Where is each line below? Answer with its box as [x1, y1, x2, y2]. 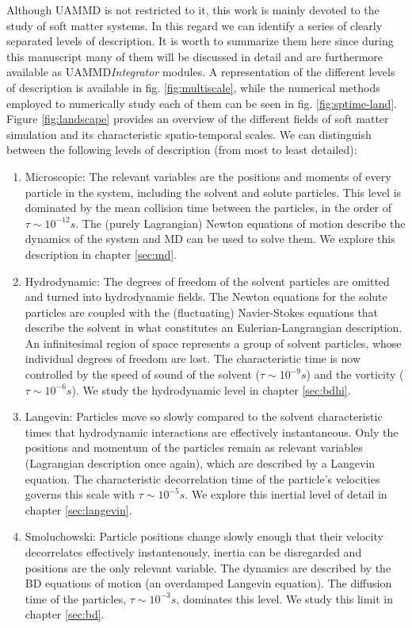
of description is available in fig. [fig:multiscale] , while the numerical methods [6, 79, 380, 95]
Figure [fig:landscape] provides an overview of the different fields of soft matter [6, 110, 389, 127]
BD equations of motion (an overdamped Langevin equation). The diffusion [25, 575, 392, 591]
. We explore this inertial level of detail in [185, 486, 387, 503]
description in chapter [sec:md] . [25, 245, 177, 262]
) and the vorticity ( [306, 366, 404, 383]
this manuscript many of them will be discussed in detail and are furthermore [6, 48, 383, 64]
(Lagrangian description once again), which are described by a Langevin [25, 455, 376, 472]
